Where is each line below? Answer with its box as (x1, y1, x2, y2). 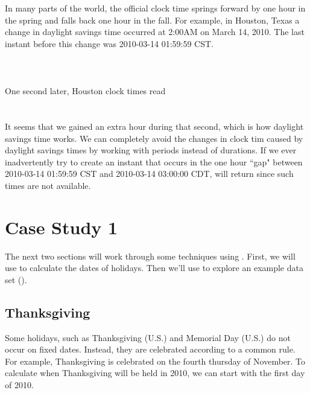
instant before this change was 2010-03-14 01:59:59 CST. (5, 37, 214, 50)
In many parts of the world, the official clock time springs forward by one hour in (5, 2, 306, 14)
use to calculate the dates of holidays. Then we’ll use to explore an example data (5, 261, 303, 274)
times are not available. (5, 179, 91, 191)
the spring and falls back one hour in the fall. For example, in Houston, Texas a (5, 13, 300, 26)
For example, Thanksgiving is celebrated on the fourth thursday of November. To (5, 354, 306, 367)
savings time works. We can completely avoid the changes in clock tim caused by (5, 132, 303, 144)
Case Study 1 (5, 214, 118, 239)
